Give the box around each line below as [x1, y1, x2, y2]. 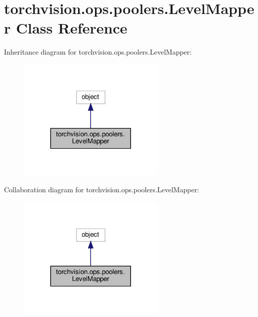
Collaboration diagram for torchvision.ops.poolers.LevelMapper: [4, 184, 199, 195]
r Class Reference [4, 18, 127, 38]
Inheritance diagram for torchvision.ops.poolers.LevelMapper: [4, 47, 192, 57]
